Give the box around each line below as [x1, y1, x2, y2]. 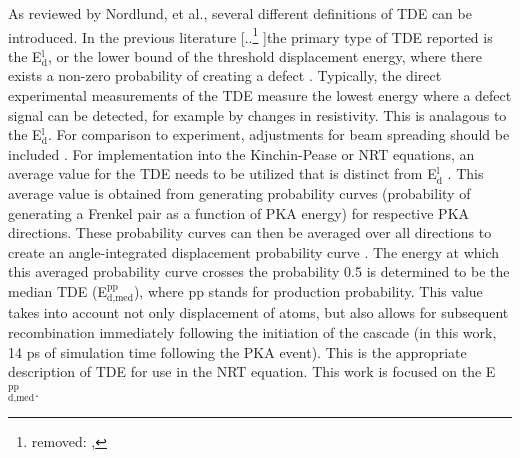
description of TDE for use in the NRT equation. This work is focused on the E [8, 361, 496, 382]
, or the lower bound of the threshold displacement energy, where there [47, 45, 482, 66]
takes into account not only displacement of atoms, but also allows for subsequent [8, 302, 509, 323]
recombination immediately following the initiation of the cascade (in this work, [8, 321, 497, 342]
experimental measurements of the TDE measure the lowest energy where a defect [8, 85, 512, 106]
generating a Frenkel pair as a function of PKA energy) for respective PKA [8, 202, 470, 223]
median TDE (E [8, 280, 107, 301]
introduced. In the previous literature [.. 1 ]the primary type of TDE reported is [8, 23, 493, 47]
